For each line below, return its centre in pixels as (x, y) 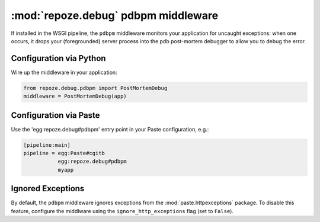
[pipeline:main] (47, 145)
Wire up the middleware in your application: (64, 72)
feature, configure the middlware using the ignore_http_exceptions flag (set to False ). (122, 211)
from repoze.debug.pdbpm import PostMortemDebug (95, 88)
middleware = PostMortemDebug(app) (75, 96)
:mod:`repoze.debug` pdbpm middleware (115, 15)
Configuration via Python (58, 58)
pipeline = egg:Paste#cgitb (64, 153)
